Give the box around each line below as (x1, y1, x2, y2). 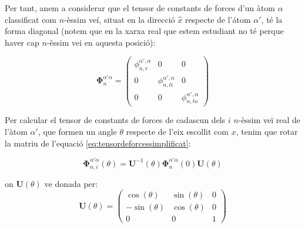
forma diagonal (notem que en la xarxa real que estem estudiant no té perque (5, 25, 284, 37)
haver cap (5, 36, 39, 48)
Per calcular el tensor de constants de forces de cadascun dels (5, 114, 226, 126)
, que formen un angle (38, 125, 117, 138)
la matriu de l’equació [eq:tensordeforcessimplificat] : (5, 137, 191, 149)
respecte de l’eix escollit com (126, 125, 229, 138)
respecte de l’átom (185, 13, 251, 25)
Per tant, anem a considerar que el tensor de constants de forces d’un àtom (5, 2, 276, 13)
